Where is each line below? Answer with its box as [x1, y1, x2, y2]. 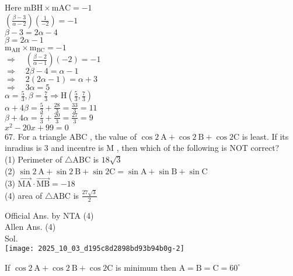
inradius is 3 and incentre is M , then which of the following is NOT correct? [5, 142, 280, 154]
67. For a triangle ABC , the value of [5, 130, 137, 142]
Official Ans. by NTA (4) [5, 209, 94, 221]
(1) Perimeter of [5, 153, 62, 165]
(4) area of [5, 189, 43, 201]
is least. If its [242, 130, 289, 142]
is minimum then [116, 261, 176, 273]
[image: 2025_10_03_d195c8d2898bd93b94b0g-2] [5, 244, 184, 253]
